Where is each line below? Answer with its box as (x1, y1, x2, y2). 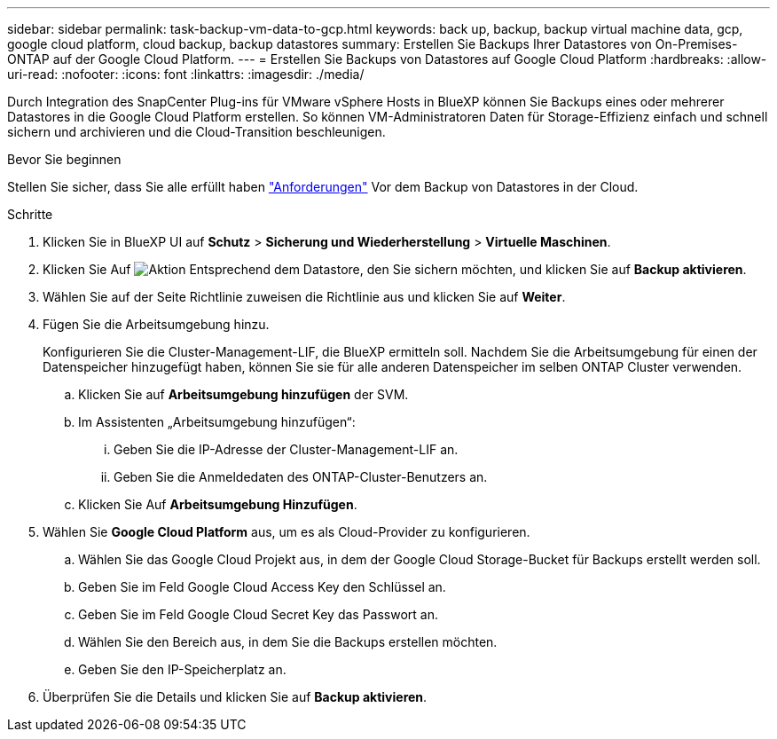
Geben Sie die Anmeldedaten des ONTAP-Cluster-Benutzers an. (114, 469, 488, 484)
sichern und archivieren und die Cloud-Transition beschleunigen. (7, 124, 386, 139)
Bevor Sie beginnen (7, 152, 122, 167)
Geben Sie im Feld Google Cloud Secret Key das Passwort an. (78, 607, 439, 622)
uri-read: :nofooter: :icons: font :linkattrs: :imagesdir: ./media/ (7, 67, 365, 82)
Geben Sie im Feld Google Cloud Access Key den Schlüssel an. (78, 579, 446, 594)
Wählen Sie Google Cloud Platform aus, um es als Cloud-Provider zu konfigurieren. (43, 524, 530, 539)
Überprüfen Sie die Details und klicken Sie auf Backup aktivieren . (43, 689, 428, 704)
